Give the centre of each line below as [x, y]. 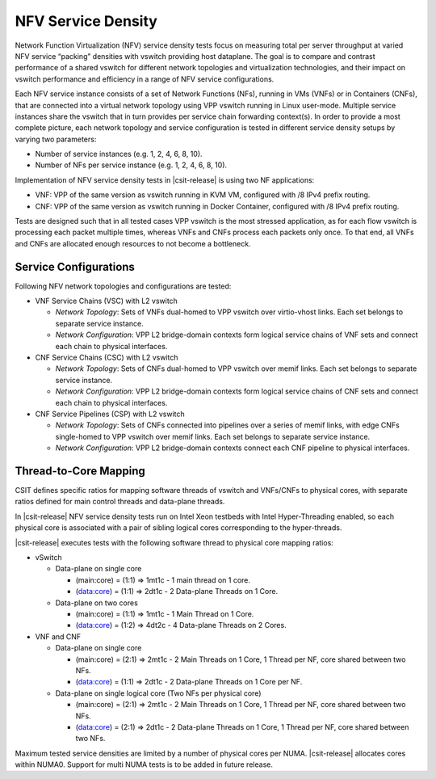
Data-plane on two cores [97, 603]
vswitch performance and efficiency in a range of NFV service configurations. [145, 79]
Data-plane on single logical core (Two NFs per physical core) [158, 693]
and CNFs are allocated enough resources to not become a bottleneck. [133, 243]
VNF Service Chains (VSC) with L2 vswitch [106, 301]
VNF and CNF [58, 636]
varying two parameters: [56, 139]
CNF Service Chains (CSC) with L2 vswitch [107, 358]
